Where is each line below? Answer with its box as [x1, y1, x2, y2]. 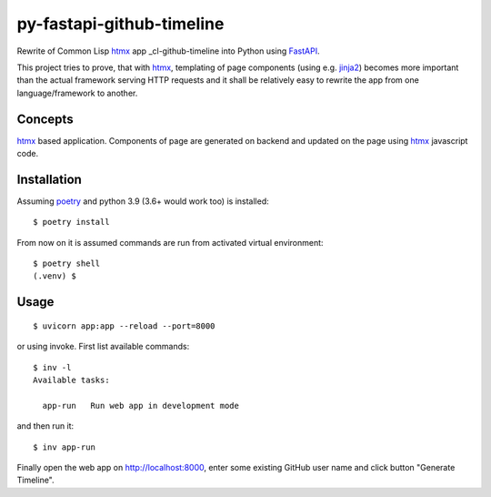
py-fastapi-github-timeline [16, 14, 225, 34]
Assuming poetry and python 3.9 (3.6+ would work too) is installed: [16, 196, 269, 207]
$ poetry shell [33, 259, 101, 269]
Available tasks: [33, 375, 110, 386]
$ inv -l [33, 362, 72, 372]
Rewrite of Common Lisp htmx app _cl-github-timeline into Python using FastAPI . [16, 46, 320, 56]
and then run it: [16, 421, 75, 431]
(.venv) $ [33, 271, 76, 281]
